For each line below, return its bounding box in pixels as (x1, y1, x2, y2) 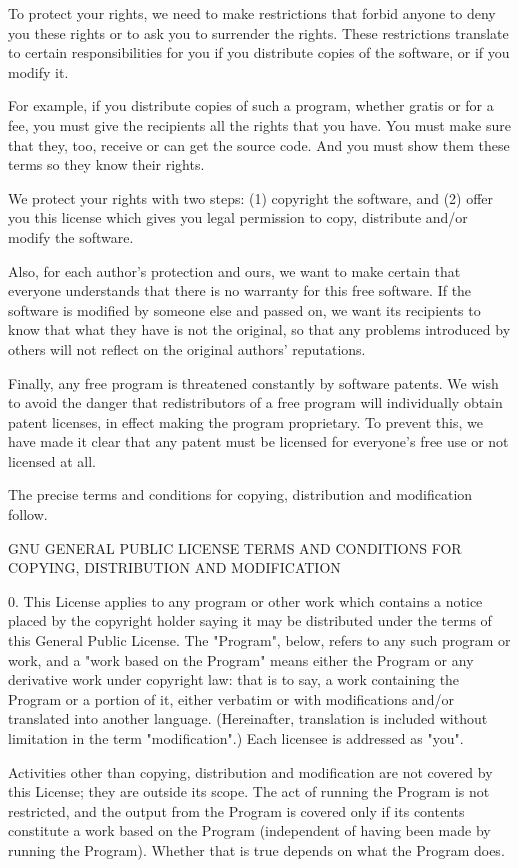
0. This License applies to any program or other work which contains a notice (8, 590, 483, 611)
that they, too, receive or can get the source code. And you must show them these (8, 134, 510, 155)
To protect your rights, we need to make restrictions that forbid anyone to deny (8, 3, 496, 23)
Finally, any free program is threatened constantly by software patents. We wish (8, 372, 499, 393)
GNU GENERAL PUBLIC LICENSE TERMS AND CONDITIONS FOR (8, 537, 462, 558)
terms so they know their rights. (8, 154, 205, 175)
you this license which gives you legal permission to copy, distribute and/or (8, 207, 468, 228)
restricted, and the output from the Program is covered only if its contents (8, 800, 465, 821)
